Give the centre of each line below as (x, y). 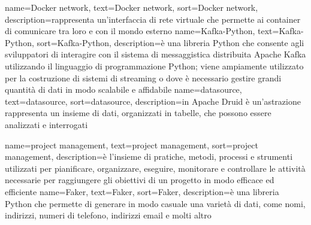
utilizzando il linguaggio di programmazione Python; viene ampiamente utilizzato (154, 66)
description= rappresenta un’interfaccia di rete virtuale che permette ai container (153, 19)
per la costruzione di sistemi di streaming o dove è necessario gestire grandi (143, 77)
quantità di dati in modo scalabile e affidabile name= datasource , (123, 89)
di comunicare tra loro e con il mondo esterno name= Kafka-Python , (130, 31)
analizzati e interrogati (46, 124)
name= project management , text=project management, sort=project (132, 145)
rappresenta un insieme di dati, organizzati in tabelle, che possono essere (138, 113)
